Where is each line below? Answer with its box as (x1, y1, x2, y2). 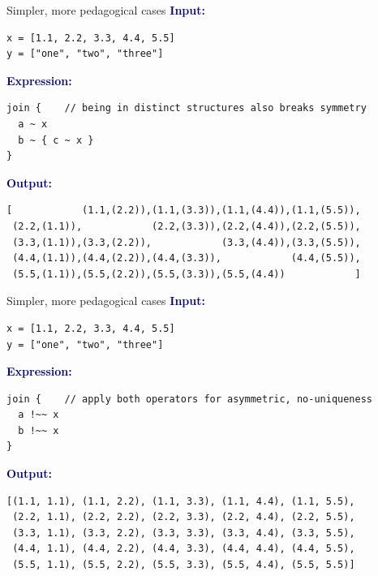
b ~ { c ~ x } (18, 134, 94, 146)
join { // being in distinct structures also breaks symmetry (6, 102, 367, 114)
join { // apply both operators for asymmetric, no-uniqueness (6, 393, 373, 405)
